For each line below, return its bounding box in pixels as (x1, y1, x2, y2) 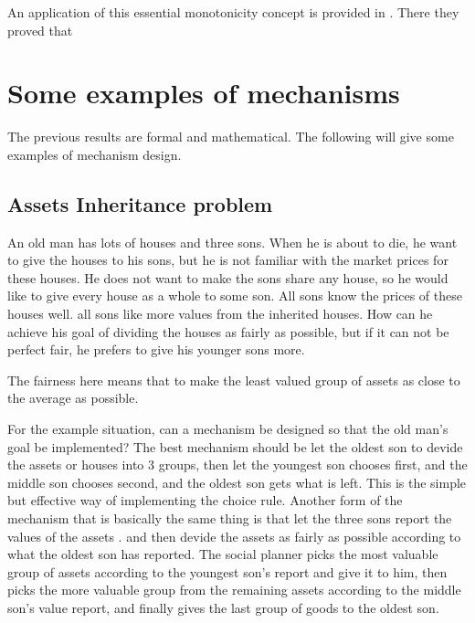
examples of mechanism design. (7, 144, 182, 164)
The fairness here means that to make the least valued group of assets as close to (7, 370, 460, 389)
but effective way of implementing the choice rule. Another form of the (7, 491, 403, 510)
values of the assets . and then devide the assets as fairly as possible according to (7, 526, 461, 545)
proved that (7, 20, 73, 39)
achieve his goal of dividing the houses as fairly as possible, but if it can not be (7, 322, 449, 341)
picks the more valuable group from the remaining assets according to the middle (7, 580, 461, 599)
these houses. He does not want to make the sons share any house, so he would (7, 268, 449, 287)
